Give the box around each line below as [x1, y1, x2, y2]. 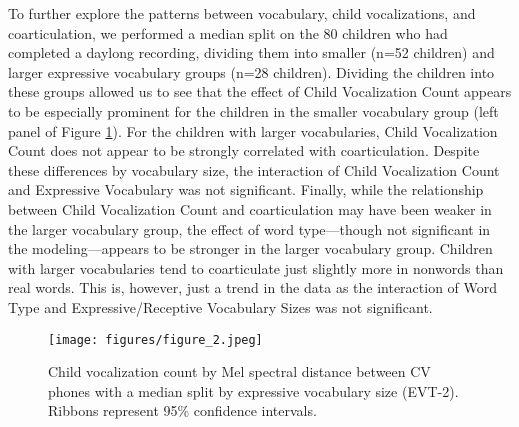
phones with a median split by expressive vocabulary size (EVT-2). [48, 380, 459, 401]
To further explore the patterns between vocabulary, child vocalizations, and [8, 3, 476, 23]
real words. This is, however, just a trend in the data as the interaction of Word [8, 277, 498, 298]
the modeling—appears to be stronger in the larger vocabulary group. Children [8, 238, 493, 259]
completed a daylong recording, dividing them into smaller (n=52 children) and [8, 42, 495, 63]
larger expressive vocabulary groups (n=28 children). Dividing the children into [8, 61, 495, 82]
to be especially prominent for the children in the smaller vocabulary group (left [8, 100, 499, 121]
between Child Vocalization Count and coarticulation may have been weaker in [8, 198, 492, 219]
